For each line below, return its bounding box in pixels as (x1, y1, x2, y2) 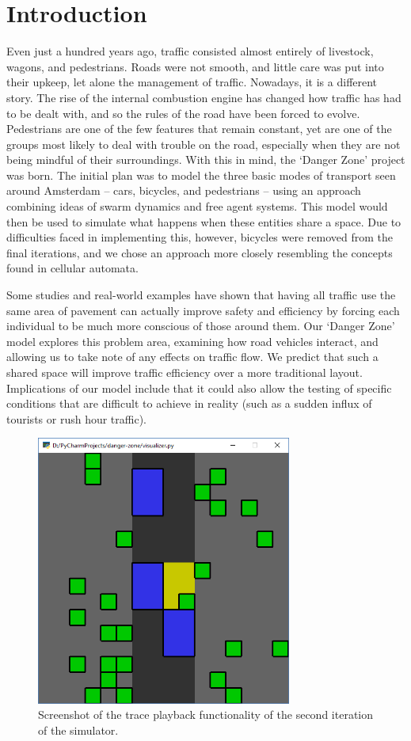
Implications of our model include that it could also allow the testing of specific (6, 379, 392, 396)
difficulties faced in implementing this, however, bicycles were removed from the (6, 229, 393, 245)
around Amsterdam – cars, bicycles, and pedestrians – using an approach (6, 182, 361, 199)
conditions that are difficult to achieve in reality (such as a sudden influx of (6, 395, 372, 412)
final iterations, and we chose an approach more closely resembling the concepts (6, 244, 393, 260)
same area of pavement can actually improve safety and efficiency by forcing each (6, 302, 400, 318)
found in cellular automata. (6, 260, 139, 276)
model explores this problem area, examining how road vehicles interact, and (6, 332, 379, 349)
